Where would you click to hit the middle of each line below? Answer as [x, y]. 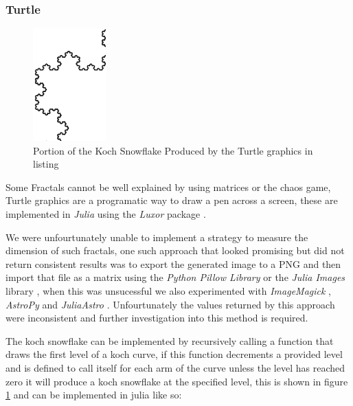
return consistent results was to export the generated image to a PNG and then [173, 263]
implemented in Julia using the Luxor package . [106, 213]
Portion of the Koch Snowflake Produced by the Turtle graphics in [173, 150]
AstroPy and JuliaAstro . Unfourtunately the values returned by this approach [170, 304]
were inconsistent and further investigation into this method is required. [157, 318]
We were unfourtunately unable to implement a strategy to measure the [157, 237]
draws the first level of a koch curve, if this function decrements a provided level [174, 354]
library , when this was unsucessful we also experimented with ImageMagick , [168, 290]
